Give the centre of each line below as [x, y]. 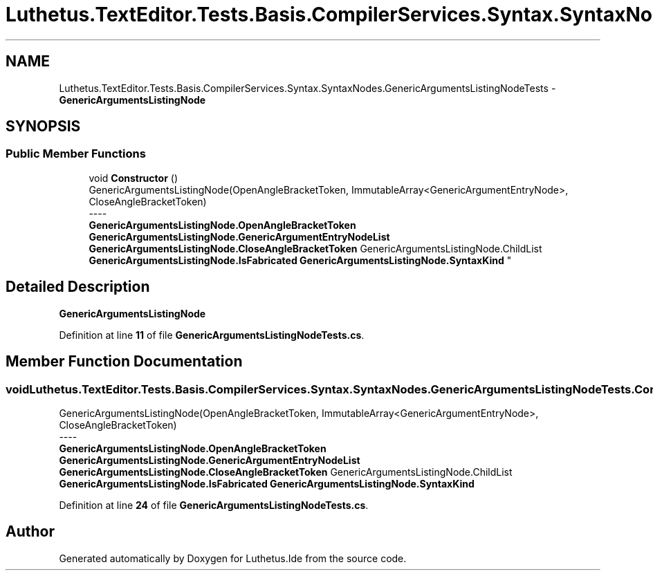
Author [30, 532]
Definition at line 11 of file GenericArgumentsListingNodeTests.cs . [212, 335]
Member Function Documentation [124, 362]
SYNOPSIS [43, 127]
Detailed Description [78, 287]
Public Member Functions [76, 154]
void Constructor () [133, 178]
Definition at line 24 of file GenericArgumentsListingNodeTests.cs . [214, 505]
